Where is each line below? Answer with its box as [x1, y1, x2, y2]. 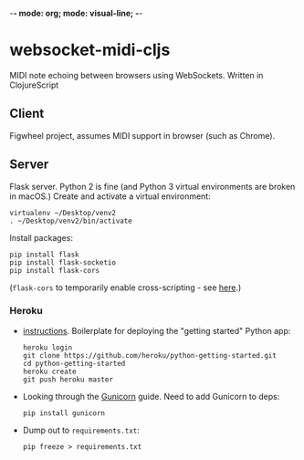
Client [9, 106, 45, 121]
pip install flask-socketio [9, 257, 117, 267]
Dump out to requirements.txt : [22, 424, 140, 435]
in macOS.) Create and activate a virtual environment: [9, 191, 212, 202]
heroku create [22, 367, 77, 376]
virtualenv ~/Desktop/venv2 [9, 208, 117, 217]
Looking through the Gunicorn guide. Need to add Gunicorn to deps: [22, 391, 280, 402]
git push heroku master [22, 374, 114, 384]
